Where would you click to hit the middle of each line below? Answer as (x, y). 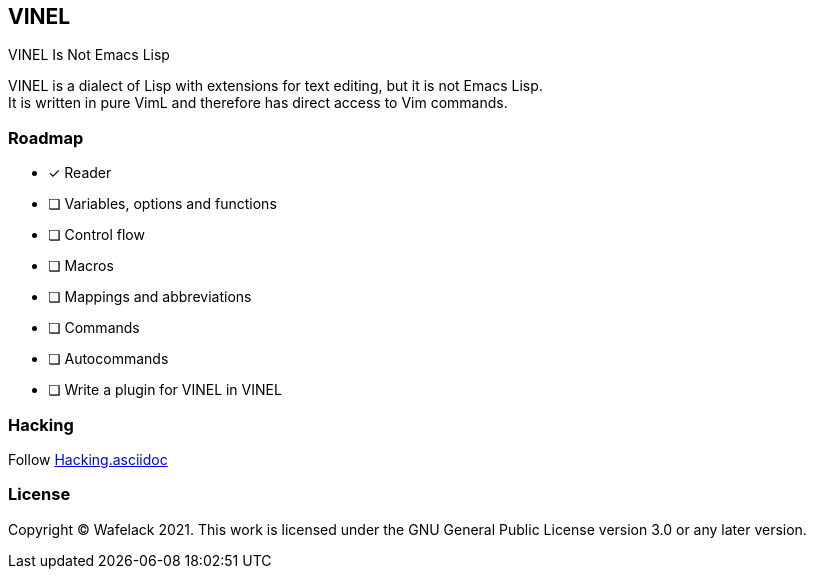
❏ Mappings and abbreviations (150, 297)
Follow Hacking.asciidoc (88, 459)
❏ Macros (81, 266)
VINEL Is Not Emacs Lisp (89, 55)
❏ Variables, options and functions (162, 204)
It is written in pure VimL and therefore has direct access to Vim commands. (258, 103)
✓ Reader (80, 173)
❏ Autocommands (108, 359)
